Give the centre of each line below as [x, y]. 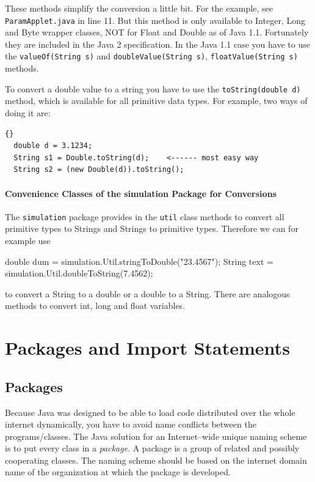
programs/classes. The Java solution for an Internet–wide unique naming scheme [156, 436]
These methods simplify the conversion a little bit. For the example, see [139, 8]
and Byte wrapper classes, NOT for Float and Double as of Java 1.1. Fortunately [157, 32]
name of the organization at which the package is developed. [118, 472]
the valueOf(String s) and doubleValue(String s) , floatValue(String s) [151, 56]
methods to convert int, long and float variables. [95, 306]
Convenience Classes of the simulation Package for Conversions [141, 193]
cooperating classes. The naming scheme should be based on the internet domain [156, 460]
